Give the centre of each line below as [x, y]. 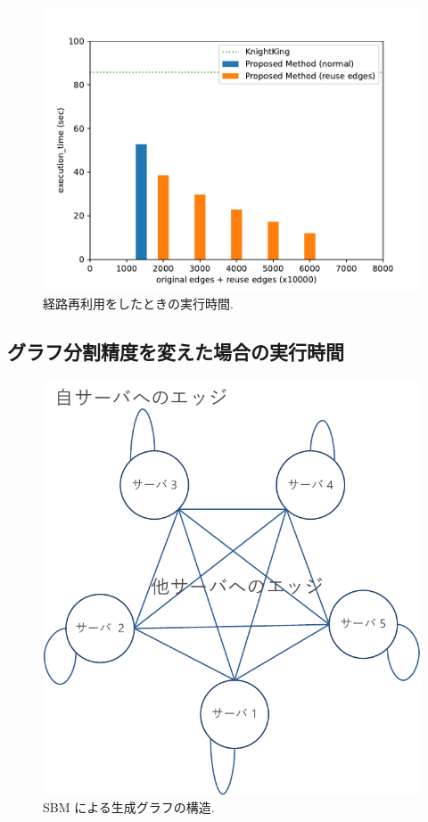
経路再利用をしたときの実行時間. [138, 303]
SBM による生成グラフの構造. [129, 807]
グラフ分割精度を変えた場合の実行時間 [176, 351]
